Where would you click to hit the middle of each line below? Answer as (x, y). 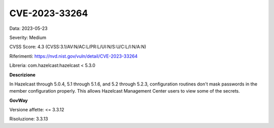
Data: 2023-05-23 (28, 28)
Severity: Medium (28, 37)
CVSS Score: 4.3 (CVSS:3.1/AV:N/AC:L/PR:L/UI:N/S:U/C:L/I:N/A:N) (78, 47)
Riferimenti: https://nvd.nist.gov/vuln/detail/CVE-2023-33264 (74, 56)
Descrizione (22, 75)
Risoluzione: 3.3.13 (29, 119)
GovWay (19, 100)
